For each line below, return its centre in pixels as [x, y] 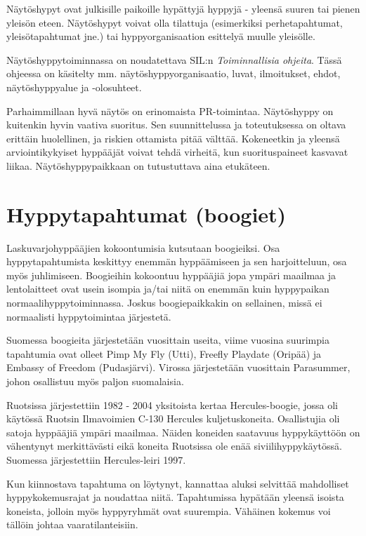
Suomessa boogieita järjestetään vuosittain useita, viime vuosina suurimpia [168, 340]
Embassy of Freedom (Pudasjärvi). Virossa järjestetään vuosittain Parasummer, [178, 367]
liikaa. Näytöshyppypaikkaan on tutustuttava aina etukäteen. [138, 165]
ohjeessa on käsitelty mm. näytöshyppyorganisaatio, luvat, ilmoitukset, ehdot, [174, 73]
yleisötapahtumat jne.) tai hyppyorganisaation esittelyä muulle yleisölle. [161, 36]
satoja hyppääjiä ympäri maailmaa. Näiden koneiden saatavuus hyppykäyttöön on [183, 432]
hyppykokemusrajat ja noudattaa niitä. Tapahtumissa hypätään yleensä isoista [175, 497]
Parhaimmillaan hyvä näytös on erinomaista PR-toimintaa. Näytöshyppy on [170, 110]
